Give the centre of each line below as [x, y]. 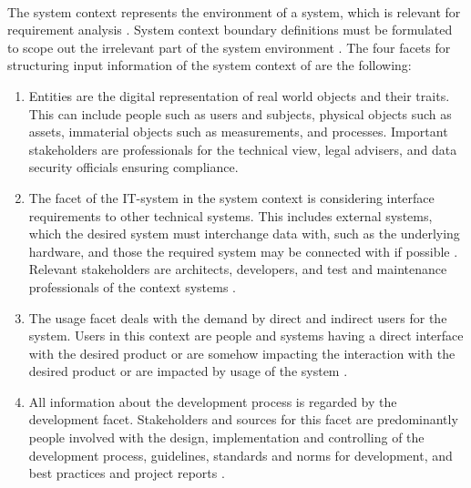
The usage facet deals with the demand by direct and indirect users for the [238, 317]
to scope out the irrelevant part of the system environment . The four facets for [229, 47]
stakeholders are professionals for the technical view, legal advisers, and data [243, 149]
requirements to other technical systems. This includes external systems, [230, 215]
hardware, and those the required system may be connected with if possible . [243, 251]
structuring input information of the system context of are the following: [210, 65]
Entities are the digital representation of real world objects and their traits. [239, 95]
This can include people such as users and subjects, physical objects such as [240, 113]
